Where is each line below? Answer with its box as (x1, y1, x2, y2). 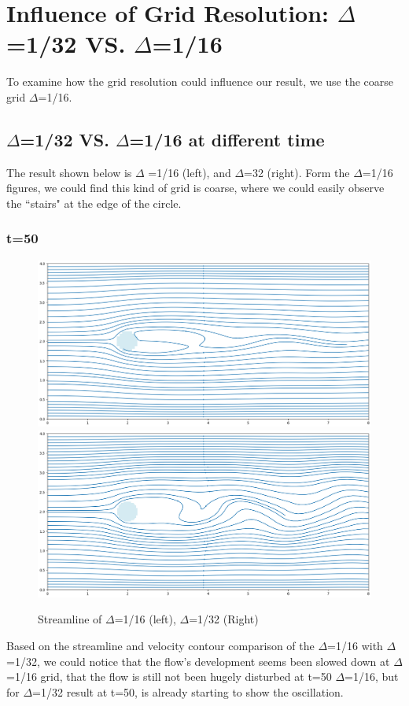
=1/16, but (345, 668, 399, 685)
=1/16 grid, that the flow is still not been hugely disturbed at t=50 (6, 668, 332, 685)
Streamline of (38, 611, 102, 627)
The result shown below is (6, 164, 132, 180)
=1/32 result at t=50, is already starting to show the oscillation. (32, 683, 344, 700)
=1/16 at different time (129, 127, 325, 151)
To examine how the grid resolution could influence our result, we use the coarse (6, 73, 394, 90)
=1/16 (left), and (148, 164, 231, 180)
